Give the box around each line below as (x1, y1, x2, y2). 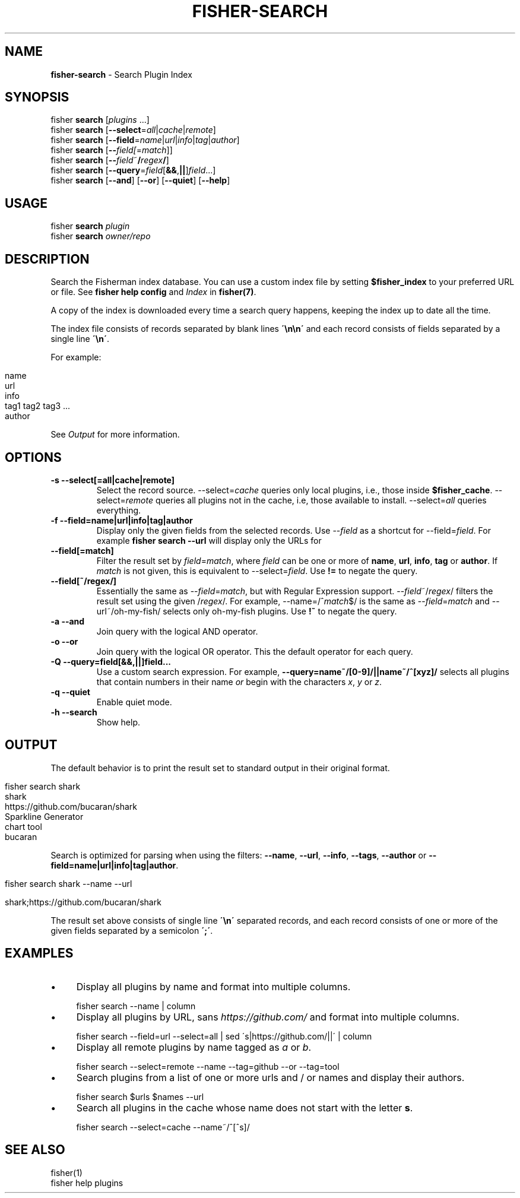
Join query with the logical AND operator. (96, 626, 258, 636)
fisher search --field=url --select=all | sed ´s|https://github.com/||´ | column (76, 1031, 372, 1041)
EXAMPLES (5, 946, 74, 961)
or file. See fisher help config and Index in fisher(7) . (50, 287, 256, 297)
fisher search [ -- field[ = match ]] (50, 145, 173, 156)
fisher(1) (50, 1167, 83, 1178)
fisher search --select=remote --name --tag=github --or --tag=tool (76, 1061, 340, 1072)
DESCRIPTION (5, 251, 90, 267)
